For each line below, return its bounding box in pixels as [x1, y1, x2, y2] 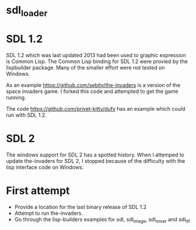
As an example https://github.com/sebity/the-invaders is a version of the [6, 81, 181, 88]
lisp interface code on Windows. [6, 163, 84, 170]
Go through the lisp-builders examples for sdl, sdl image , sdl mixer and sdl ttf [14, 215, 190, 224]
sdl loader [6, 4, 48, 19]
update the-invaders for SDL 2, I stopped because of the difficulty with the [6, 157, 185, 164]
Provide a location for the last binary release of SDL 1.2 [14, 203, 147, 210]
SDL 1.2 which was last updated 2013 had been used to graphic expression [6, 51, 187, 58]
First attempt [6, 184, 70, 197]
